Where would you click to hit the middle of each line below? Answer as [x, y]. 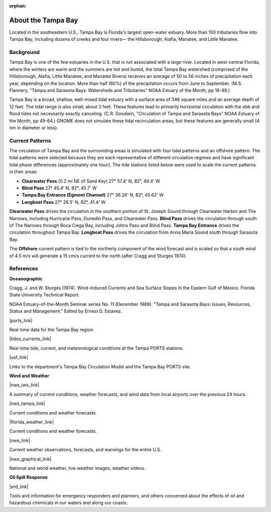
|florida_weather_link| [32, 422]
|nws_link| [20, 440]
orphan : [18, 6]
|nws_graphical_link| [30, 459]
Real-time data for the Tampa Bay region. [52, 330]
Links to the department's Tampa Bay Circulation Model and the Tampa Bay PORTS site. [100, 366]
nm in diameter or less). [34, 128]
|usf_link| [19, 357]
